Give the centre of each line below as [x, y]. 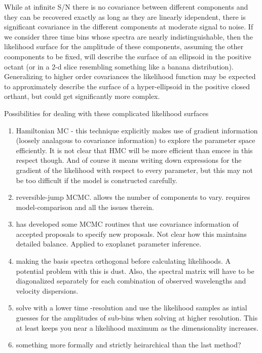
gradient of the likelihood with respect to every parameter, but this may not [134, 170]
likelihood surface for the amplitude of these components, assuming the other [124, 46]
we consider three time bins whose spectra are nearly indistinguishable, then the [129, 36]
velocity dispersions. [47, 290]
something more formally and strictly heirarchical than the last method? [128, 345]
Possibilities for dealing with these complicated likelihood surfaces [106, 113]
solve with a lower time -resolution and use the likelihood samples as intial [132, 308]
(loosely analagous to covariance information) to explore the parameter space [136, 140]
